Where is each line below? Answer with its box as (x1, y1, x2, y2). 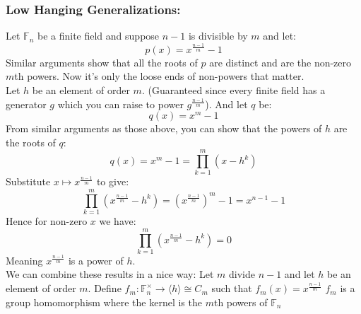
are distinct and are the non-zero (209, 54, 352, 69)
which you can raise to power (57, 96, 184, 111)
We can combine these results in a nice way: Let (6, 267, 214, 281)
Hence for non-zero (6, 214, 88, 228)
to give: (96, 174, 129, 189)
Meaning (6, 252, 43, 267)
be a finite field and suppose (37, 28, 160, 43)
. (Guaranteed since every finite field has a (141, 82, 326, 97)
